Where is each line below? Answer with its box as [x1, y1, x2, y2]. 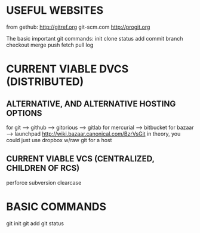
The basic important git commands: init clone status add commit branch [6, 35, 183, 42]
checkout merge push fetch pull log [6, 41, 94, 48]
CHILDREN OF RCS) [6, 163, 80, 173]
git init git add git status [6, 219, 64, 227]
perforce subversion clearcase [6, 179, 82, 186]
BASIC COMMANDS [6, 200, 106, 213]
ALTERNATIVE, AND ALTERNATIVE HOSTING [6, 99, 176, 109]
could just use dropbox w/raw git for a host [6, 136, 112, 143]
